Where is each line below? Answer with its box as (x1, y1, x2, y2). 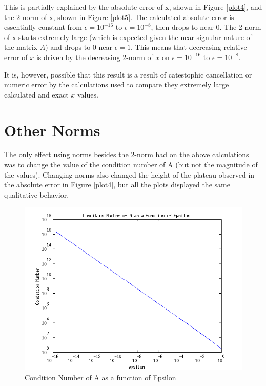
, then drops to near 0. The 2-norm (151, 22, 261, 32)
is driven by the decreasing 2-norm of (36, 51, 153, 62)
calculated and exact (4, 89, 69, 100)
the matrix (4, 42, 37, 52)
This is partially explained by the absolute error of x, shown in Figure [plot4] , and (4, 2, 262, 12)
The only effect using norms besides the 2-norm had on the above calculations (4, 149, 249, 160)
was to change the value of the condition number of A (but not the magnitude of (4, 159, 258, 170)
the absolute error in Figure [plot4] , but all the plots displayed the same (4, 179, 230, 190)
